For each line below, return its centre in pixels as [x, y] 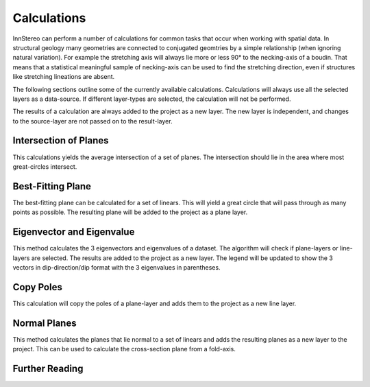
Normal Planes [45, 323]
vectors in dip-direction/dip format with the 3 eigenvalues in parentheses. [116, 267]
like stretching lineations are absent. [64, 77]
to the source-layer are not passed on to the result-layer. [92, 121]
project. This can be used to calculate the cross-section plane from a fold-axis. [124, 349]
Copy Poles [38, 287]
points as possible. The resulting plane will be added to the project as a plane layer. [130, 212]
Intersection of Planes [61, 141]
